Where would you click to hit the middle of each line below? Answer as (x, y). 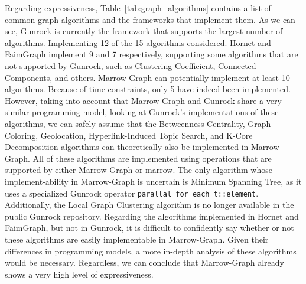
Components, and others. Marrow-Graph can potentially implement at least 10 (147, 77)
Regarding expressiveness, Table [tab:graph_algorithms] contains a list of (138, 8)
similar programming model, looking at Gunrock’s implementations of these (142, 112)
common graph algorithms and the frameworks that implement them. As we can (150, 19)
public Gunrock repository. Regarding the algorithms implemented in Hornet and (152, 216)
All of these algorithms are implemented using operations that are (152, 158)
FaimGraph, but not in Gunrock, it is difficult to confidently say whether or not (149, 228)
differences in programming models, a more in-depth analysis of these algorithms (151, 251)
